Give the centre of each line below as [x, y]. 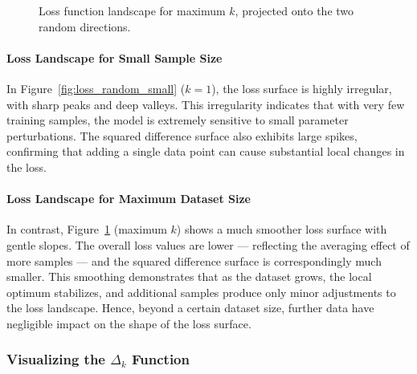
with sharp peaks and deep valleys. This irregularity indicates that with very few [206, 104]
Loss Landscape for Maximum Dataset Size [129, 199]
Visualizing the [56, 359]
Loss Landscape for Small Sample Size [114, 57]
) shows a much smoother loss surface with [282, 229]
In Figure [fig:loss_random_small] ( [96, 88]
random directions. [85, 26]
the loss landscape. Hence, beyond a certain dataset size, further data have [190, 308]
